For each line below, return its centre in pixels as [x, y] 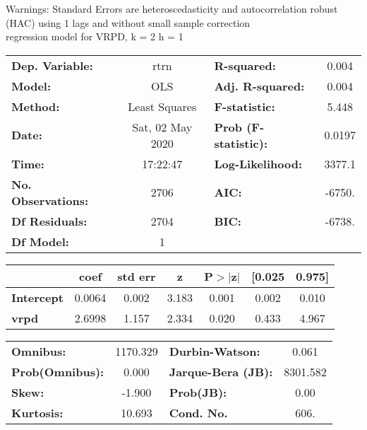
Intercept [37, 297]
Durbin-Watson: [215, 351]
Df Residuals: [49, 221]
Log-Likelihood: [258, 163]
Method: [36, 106]
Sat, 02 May [162, 127]
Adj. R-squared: [259, 86]
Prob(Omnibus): [58, 371]
